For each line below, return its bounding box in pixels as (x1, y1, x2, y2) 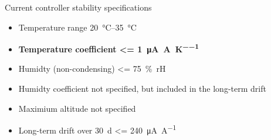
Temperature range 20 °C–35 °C (18, 21, 137, 33)
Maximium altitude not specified (18, 102, 136, 114)
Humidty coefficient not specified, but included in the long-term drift (18, 82, 266, 95)
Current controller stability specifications (5, 1, 152, 13)
